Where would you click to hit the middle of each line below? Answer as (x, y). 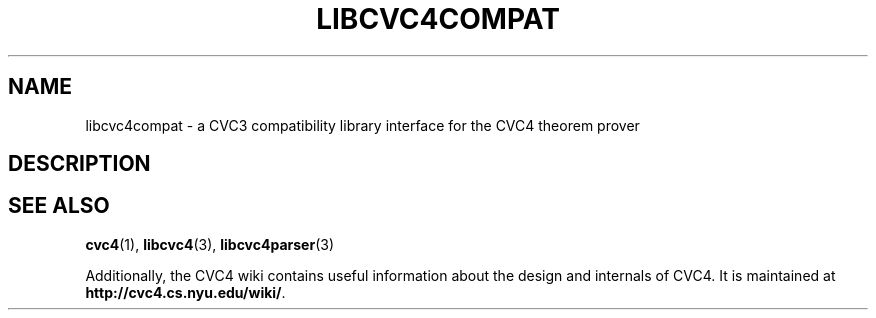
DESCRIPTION (79, 164)
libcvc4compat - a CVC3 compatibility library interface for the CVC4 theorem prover (362, 125)
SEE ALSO (59, 206)
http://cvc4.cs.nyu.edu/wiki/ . (185, 292)
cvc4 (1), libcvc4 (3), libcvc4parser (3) (210, 244)
